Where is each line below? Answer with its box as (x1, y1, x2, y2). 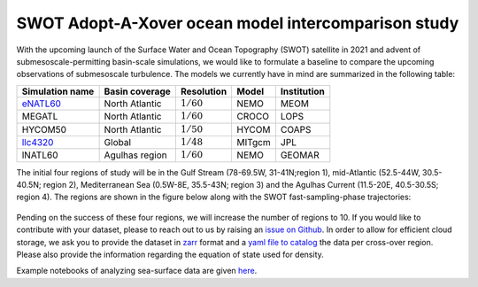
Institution (280, 85, 325, 97)
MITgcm (236, 136, 271, 149)
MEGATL (21, 111, 58, 123)
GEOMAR (280, 149, 320, 161)
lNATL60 (21, 149, 58, 161)
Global (104, 136, 132, 149)
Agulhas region (104, 149, 167, 161)
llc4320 (21, 136, 54, 149)
